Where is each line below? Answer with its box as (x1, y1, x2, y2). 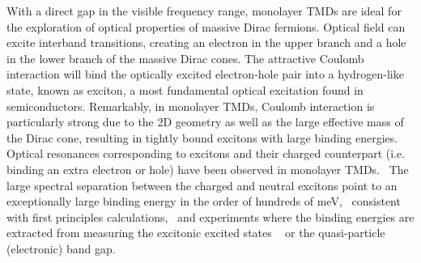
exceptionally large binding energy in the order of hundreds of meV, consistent (6, 193, 401, 210)
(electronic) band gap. (6, 240, 116, 257)
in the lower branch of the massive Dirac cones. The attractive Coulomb (6, 49, 364, 66)
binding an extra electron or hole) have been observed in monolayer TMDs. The (6, 160, 409, 177)
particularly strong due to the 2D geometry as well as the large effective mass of (6, 113, 404, 130)
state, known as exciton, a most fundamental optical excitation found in (6, 81, 364, 98)
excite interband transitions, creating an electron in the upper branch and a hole (6, 34, 406, 51)
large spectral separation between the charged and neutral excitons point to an (6, 176, 398, 193)
